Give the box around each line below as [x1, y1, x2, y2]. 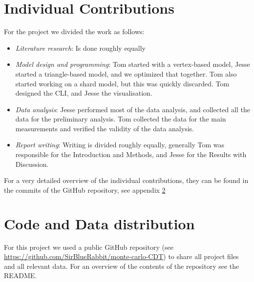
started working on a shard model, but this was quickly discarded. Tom [15, 78, 230, 88]
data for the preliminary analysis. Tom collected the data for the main [15, 114, 226, 124]
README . [4, 270, 37, 281]
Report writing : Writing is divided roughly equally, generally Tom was [15, 140, 225, 150]
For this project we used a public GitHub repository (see [4, 242, 173, 252]
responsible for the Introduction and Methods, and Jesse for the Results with [15, 149, 247, 160]
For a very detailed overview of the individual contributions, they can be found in [4, 175, 249, 185]
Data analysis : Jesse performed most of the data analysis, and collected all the [15, 104, 250, 114]
